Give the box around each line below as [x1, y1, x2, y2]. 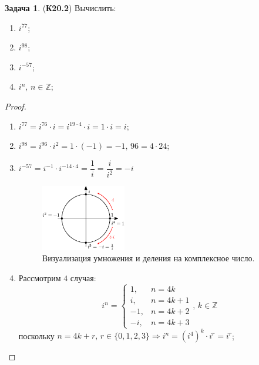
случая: [70, 271, 96, 284]
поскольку [18, 329, 55, 342]
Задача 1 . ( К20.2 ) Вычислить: [5, 2, 116, 13]
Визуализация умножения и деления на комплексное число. [42, 252, 255, 264]
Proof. [5, 100, 26, 112]
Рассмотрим [18, 271, 61, 284]
